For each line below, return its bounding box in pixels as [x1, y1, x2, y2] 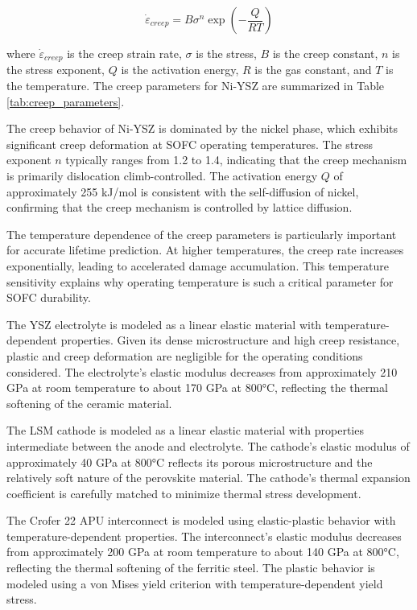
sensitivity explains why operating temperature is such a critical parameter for [6, 273, 394, 290]
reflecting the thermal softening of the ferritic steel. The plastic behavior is [6, 559, 375, 576]
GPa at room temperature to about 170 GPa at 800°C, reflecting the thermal [6, 379, 388, 396]
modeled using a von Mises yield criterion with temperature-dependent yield [6, 575, 383, 591]
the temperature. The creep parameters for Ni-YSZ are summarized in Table [6, 77, 385, 94]
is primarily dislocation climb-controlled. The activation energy [6, 167, 318, 184]
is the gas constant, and [254, 61, 372, 78]
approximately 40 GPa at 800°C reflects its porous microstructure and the [6, 453, 373, 470]
